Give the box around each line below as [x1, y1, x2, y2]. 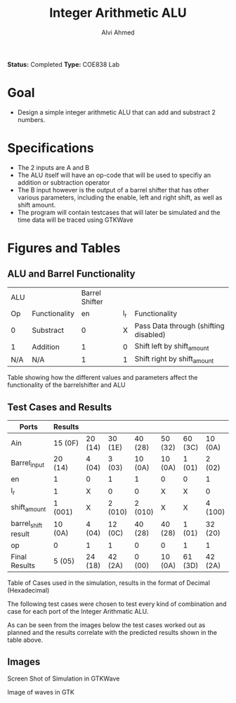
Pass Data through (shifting [134, 321, 225, 331]
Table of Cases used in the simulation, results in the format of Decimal [7, 578, 211, 587]
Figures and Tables [7, 240, 121, 256]
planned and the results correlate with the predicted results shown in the [7, 628, 218, 636]
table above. [7, 636, 44, 644]
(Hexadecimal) [7, 586, 50, 594]
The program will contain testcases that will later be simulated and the [17, 208, 221, 216]
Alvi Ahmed [101, 28, 135, 37]
